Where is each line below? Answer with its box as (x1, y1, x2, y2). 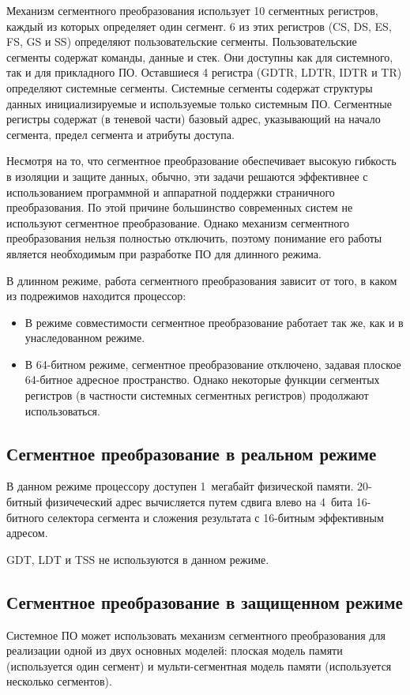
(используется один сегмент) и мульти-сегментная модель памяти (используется (6, 657, 392, 674)
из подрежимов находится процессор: (6, 287, 186, 304)
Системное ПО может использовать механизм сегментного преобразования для (6, 626, 386, 643)
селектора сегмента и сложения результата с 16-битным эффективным (47, 509, 384, 525)
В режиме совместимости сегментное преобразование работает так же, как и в (24, 314, 404, 330)
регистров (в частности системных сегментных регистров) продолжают (24, 387, 369, 404)
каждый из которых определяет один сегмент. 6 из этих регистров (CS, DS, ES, (6, 17, 392, 34)
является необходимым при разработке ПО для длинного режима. (6, 245, 322, 261)
